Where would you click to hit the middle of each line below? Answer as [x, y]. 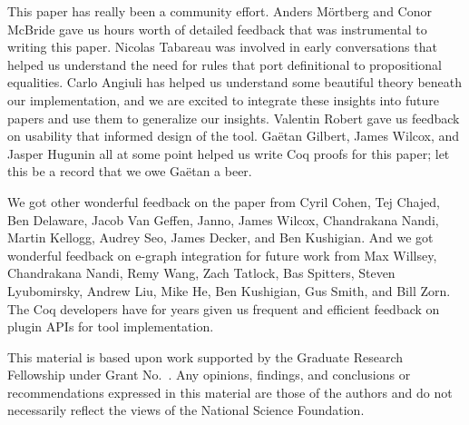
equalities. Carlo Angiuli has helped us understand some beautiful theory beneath [235, 82]
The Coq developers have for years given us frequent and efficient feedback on [224, 308]
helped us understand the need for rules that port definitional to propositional [225, 64]
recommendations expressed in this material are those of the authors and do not [230, 392]
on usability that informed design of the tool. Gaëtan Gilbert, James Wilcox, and [234, 136]
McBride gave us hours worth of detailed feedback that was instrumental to [217, 29]
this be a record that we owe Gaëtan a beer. [130, 171]
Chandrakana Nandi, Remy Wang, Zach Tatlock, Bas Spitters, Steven [201, 273]
